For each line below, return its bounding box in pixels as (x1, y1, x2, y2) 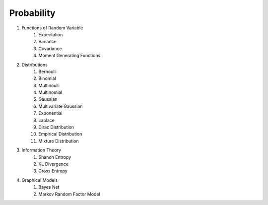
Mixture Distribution (38, 138, 79, 144)
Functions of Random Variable (21, 25, 83, 31)
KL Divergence (38, 161, 69, 167)
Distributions (21, 62, 48, 68)
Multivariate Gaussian (38, 103, 83, 109)
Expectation (38, 31, 63, 37)
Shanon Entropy (38, 154, 71, 160)
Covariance (38, 45, 62, 52)
